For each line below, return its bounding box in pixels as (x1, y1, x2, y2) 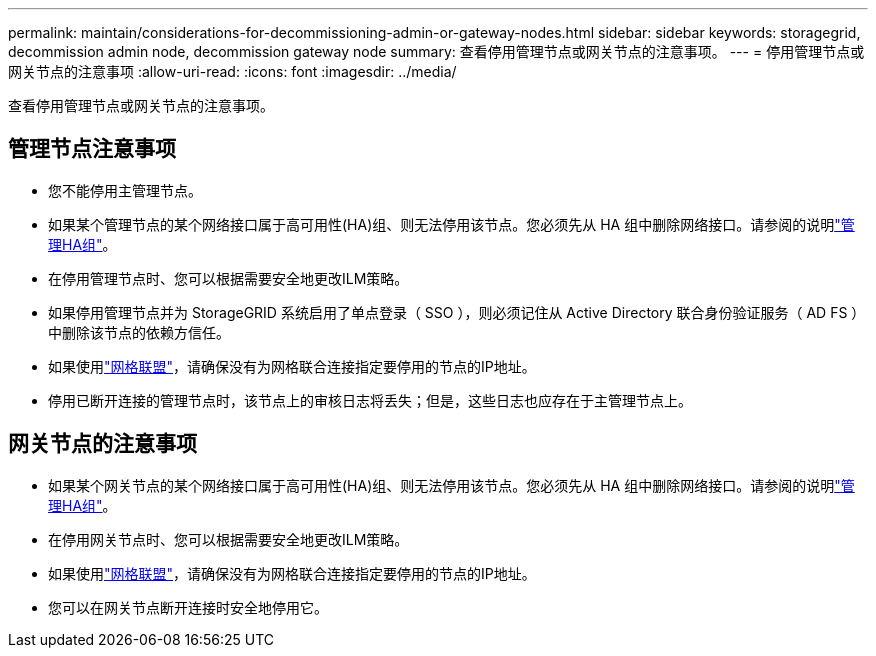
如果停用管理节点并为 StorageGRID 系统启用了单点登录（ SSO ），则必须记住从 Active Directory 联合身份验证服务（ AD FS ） (48, 303, 866, 321)
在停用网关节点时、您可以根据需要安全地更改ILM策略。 (48, 530, 409, 548)
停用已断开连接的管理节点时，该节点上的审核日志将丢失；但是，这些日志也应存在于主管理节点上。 (48, 391, 692, 409)
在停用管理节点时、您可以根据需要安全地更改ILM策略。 (48, 269, 409, 287)
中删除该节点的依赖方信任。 (48, 323, 230, 341)
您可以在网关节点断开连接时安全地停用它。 (48, 598, 328, 616)
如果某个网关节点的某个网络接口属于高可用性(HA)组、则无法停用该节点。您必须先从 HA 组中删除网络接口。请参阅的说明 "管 (48, 476, 855, 494)
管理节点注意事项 (8, 136, 176, 162)
